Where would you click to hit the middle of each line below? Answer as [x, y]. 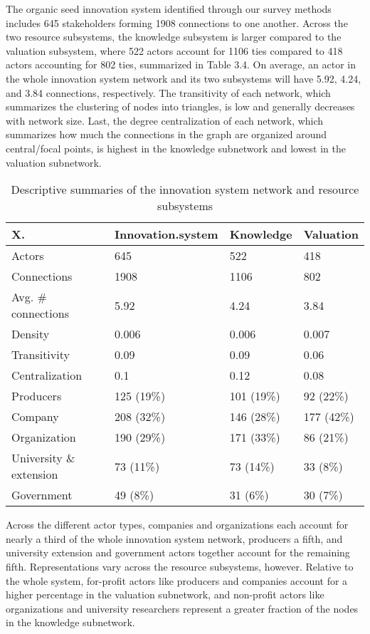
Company [35, 417]
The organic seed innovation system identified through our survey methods [169, 9]
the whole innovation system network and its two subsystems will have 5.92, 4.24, [184, 78]
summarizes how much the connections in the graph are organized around [166, 134]
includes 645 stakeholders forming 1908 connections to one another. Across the [177, 22]
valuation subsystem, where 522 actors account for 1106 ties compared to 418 [174, 50]
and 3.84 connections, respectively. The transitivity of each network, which [168, 92]
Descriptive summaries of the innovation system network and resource [185, 189]
